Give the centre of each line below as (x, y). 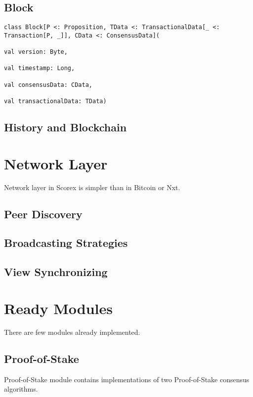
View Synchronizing (56, 272)
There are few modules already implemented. (72, 332)
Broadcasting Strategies (66, 243)
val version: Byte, (36, 52)
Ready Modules (58, 308)
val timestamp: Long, (40, 68)
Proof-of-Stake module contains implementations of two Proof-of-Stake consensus (127, 379)
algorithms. (21, 389)
